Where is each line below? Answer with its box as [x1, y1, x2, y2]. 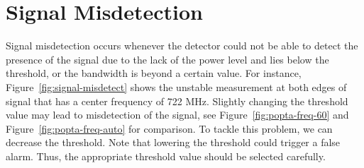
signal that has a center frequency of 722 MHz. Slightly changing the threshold [6, 93, 348, 108]
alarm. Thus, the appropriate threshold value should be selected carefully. [6, 148, 326, 163]
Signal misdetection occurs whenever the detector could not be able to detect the [6, 38, 358, 53]
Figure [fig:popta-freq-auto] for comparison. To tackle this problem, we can [6, 121, 333, 136]
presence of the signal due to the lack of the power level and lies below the [6, 52, 329, 66]
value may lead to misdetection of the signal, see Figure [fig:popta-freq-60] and [6, 107, 349, 122]
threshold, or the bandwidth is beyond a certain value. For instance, [6, 66, 302, 80]
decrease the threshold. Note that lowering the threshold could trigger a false [6, 135, 341, 150]
